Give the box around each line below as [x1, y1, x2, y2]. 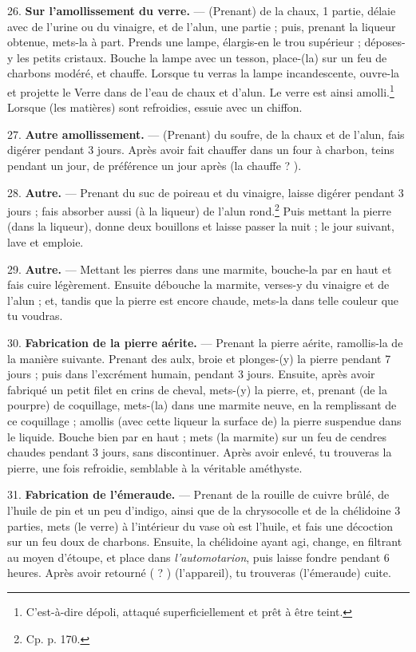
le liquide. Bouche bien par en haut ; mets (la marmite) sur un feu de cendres [7, 428, 387, 445]
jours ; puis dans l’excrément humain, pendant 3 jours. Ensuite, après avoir [7, 366, 375, 382]
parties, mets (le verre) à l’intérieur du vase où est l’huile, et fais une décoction [7, 517, 394, 534]
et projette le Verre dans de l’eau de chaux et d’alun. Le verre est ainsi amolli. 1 [7, 81, 394, 100]
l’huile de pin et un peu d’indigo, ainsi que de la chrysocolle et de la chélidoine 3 [7, 501, 401, 518]
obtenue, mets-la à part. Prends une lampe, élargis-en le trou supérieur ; [7, 34, 361, 50]
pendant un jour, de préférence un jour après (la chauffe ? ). [7, 157, 302, 173]
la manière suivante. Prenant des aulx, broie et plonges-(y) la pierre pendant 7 [7, 350, 391, 366]
